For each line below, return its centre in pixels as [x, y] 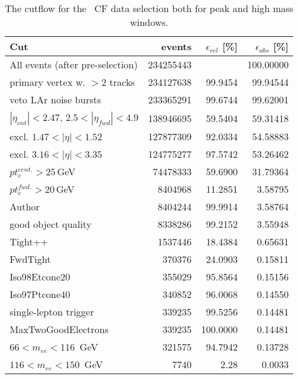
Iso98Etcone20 [40, 277]
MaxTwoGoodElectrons [59, 329]
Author [25, 206]
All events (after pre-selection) [74, 64]
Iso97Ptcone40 [40, 294]
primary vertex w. [48, 82]
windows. [149, 22]
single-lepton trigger [52, 312]
